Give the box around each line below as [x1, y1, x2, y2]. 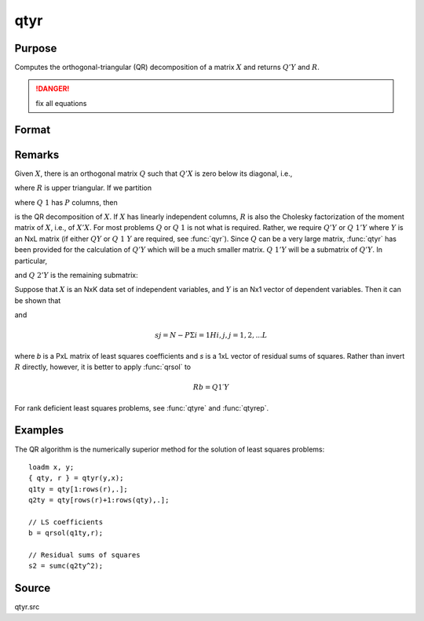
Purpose [14, 42, 57, 55]
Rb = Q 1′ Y [192, 383, 229, 392]
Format [14, 122, 51, 137]
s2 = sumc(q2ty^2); [28, 561, 104, 571]
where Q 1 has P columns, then [14, 197, 118, 207]
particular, [14, 256, 47, 265]
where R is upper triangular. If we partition [14, 183, 152, 192]
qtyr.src [14, 602, 40, 612]
